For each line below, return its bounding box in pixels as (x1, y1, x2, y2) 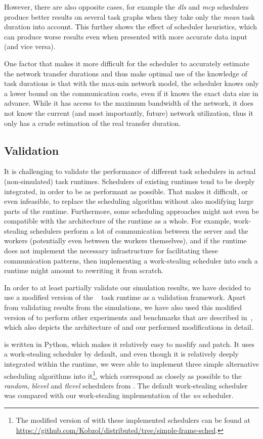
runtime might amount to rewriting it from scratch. (4, 265, 163, 276)
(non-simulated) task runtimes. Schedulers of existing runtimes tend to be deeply (4, 175, 255, 186)
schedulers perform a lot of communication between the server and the (30, 225, 248, 236)
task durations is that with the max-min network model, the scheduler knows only (4, 78, 259, 89)
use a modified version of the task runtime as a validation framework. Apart (4, 292, 246, 302)
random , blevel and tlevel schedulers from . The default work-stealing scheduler (4, 380, 248, 390)
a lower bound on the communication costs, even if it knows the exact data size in (4, 87, 258, 98)
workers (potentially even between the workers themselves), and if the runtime (4, 235, 247, 246)
